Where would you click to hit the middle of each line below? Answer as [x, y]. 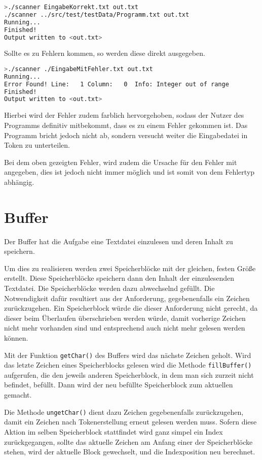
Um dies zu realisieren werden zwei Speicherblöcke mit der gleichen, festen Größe [130, 268]
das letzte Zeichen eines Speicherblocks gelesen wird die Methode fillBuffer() [128, 365]
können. [16, 337]
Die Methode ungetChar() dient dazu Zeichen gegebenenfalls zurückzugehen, [124, 412]
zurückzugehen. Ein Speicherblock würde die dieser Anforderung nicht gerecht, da [131, 308]
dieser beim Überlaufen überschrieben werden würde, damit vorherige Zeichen [125, 318]
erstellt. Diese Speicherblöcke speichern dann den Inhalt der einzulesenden [119, 278]
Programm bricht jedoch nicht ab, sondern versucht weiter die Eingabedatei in [126, 135]
